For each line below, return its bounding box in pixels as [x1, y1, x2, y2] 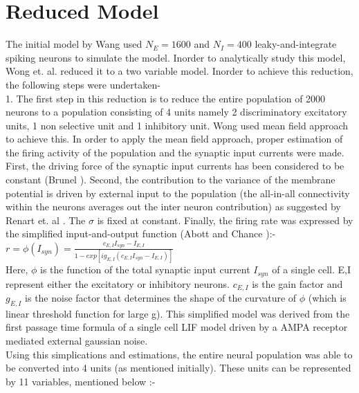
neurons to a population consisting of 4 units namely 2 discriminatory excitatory [6, 104, 347, 119]
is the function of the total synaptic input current [40, 262, 250, 277]
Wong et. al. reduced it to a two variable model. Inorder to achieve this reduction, [6, 64, 353, 78]
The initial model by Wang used [6, 37, 142, 51]
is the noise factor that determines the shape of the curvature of [25, 290, 297, 304]
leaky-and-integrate [255, 37, 337, 51]
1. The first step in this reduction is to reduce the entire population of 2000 [6, 91, 326, 105]
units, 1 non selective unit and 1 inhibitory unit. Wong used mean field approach [6, 118, 349, 132]
